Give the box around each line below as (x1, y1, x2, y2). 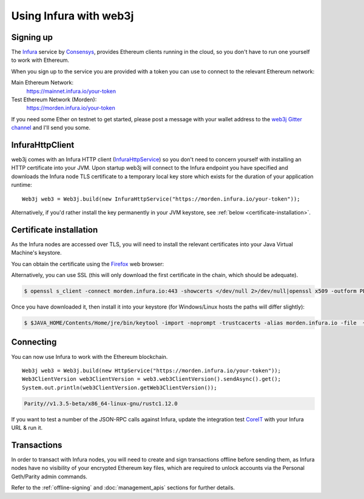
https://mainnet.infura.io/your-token (26, 87, 116, 95)
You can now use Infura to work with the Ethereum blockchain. (11, 353, 168, 360)
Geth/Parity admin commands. (11, 473, 88, 480)
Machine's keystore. (11, 249, 62, 256)
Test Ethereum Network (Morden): (11, 96, 97, 103)
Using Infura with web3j (11, 9, 134, 22)
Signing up (11, 32, 53, 42)
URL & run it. (11, 424, 42, 432)
